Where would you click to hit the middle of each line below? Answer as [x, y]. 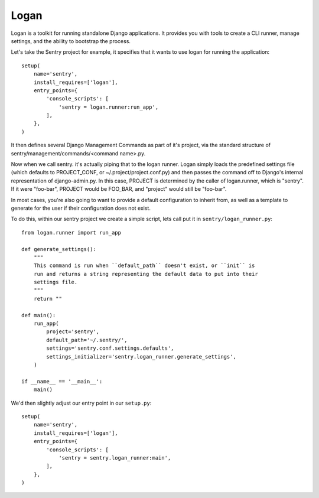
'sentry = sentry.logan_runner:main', [115, 458]
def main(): [39, 315]
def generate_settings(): [59, 249]
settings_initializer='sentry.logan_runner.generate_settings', [141, 357]
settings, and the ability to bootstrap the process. [71, 41]
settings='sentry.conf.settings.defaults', [110, 348]
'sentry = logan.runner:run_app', [109, 107]
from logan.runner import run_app [71, 232]
